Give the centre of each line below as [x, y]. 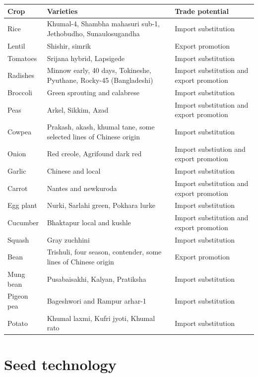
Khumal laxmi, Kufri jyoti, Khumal [101, 318]
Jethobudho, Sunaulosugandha [93, 33]
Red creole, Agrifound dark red [94, 154]
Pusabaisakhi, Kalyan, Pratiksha [97, 279]
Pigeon [18, 296]
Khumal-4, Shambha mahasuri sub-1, [103, 24]
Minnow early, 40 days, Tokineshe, [99, 70]
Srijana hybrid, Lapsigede [86, 58]
